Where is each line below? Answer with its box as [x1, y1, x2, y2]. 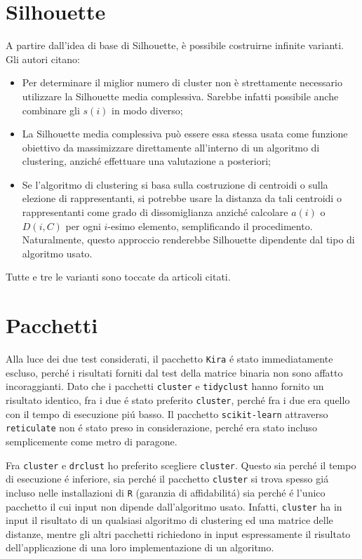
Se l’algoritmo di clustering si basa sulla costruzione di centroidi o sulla [22, 177, 328, 191]
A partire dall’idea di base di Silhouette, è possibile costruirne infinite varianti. [6, 38, 344, 53]
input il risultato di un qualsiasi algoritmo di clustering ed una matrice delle [6, 513, 333, 527]
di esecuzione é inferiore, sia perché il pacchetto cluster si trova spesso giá [6, 471, 329, 486]
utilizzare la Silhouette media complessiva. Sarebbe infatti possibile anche [22, 88, 339, 103]
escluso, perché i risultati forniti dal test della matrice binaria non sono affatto [6, 365, 343, 379]
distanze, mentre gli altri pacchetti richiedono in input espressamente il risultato [6, 526, 351, 541]
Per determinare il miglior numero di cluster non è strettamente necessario [22, 75, 342, 90]
